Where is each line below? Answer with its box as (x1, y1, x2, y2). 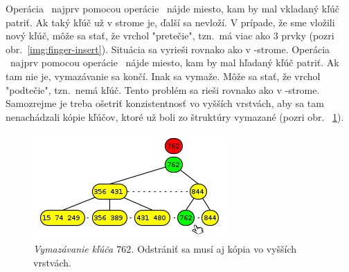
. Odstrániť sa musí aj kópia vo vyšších (131, 241, 297, 255)
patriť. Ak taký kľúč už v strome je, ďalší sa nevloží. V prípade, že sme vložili (6, 14, 335, 29)
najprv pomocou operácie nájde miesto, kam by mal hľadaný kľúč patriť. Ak (10, 55, 339, 70)
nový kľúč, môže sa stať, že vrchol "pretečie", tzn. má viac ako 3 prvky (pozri (6, 28, 334, 43)
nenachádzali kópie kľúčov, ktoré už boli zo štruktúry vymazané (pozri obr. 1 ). (6, 109, 344, 124)
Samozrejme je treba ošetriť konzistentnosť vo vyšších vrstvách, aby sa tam (6, 96, 324, 110)
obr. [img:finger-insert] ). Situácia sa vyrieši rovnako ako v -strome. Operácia (6, 41, 330, 56)
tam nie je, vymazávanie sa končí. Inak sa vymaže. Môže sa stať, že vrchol (6, 68, 321, 83)
